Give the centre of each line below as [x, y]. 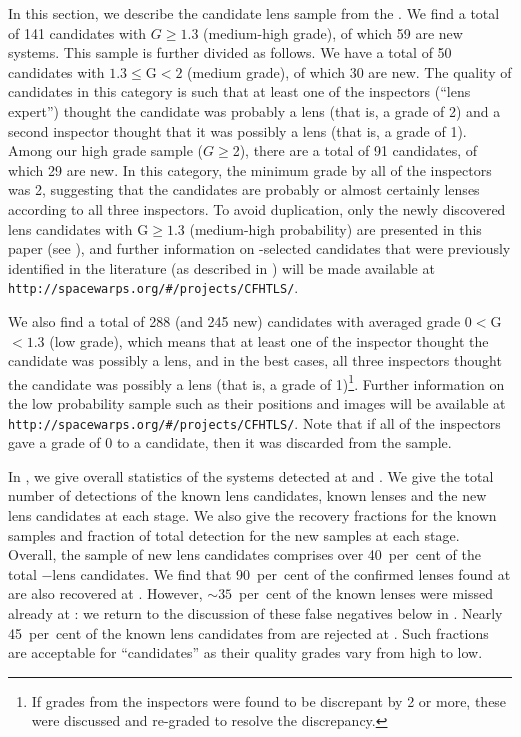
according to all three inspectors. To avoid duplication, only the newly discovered [257, 208]
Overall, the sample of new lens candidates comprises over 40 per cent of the [244, 554]
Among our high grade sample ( [105, 150]
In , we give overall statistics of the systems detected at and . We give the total [251, 475]
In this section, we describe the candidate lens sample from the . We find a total [254, 13]
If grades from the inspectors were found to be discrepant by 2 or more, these [269, 700]
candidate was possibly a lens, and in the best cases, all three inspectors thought [255, 360]
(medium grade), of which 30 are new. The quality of [349, 71]
